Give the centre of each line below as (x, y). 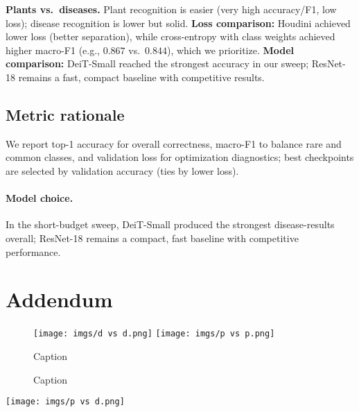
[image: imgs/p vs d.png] (65, 402)
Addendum (59, 299)
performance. (33, 251)
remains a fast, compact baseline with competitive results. (141, 77)
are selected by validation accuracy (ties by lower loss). (122, 170)
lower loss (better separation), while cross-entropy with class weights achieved (170, 36)
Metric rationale (65, 114)
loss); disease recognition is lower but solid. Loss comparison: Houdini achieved (178, 23)
